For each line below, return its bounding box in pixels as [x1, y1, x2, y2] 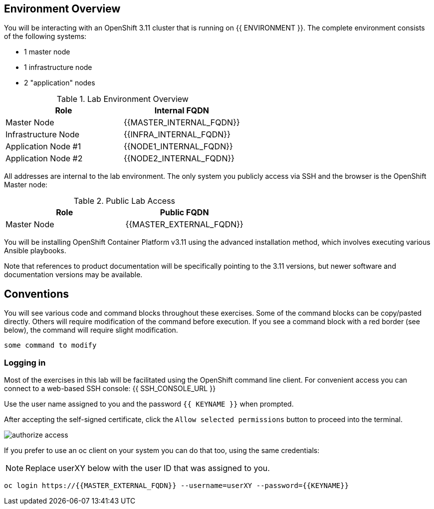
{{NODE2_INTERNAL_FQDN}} [123, 153, 235, 164]
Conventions [4, 287, 69, 300]
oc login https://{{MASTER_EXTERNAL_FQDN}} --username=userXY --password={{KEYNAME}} [4, 482, 349, 490]
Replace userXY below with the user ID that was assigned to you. [25, 463, 270, 474]
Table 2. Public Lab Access [73, 196, 176, 206]
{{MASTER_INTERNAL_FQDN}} [123, 117, 240, 128]
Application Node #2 [5, 153, 83, 164]
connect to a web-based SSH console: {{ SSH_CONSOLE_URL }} [4, 384, 216, 393]
